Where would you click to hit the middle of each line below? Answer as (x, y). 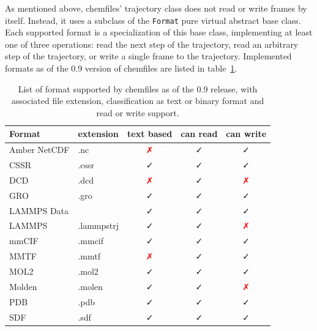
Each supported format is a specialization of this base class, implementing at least (159, 32)
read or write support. (138, 112)
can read (199, 134)
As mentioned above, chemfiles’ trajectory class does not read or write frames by (156, 8)
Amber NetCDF (39, 150)
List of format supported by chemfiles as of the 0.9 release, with (138, 88)
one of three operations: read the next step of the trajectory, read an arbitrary (152, 44)
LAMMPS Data (39, 210)
